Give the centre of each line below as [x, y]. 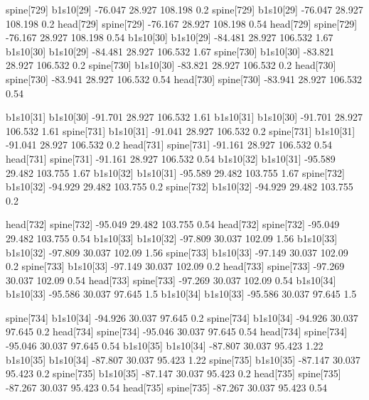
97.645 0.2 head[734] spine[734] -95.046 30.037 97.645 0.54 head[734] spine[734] [177, 331]
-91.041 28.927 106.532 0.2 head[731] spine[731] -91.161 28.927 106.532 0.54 [169, 145]
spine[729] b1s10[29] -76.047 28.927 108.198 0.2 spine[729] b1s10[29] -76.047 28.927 [184, 9]
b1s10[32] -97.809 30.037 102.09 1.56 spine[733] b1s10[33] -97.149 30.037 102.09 [177, 252]
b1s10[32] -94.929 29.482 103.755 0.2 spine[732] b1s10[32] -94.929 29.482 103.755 [180, 187]
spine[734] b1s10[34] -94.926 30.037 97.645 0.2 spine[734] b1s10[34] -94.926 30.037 [182, 317]
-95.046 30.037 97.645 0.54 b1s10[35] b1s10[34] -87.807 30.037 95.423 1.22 [165, 346]
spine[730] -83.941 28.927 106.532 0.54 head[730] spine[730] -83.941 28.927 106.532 [184, 79]
